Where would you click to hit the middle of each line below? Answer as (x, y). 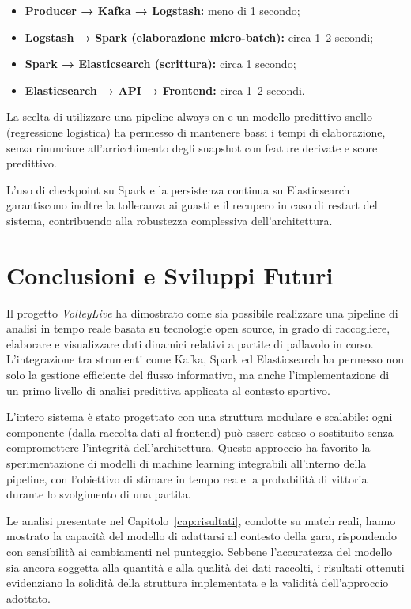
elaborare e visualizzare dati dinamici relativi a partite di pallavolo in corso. (190, 343)
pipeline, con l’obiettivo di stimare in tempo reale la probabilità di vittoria (187, 478)
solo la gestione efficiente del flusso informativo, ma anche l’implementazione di (198, 375)
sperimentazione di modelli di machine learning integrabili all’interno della (187, 463)
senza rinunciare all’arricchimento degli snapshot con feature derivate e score (192, 147)
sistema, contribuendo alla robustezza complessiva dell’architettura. (170, 220)
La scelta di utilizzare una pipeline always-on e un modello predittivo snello (189, 117)
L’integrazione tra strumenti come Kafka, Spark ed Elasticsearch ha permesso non (205, 359)
